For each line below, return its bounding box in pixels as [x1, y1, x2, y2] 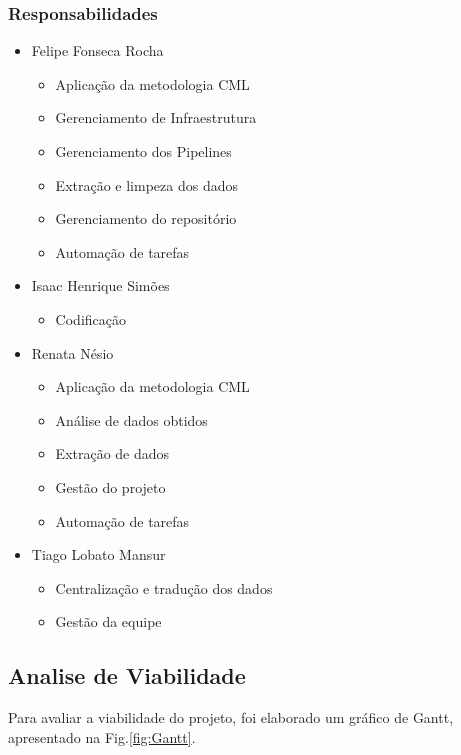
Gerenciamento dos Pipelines [55, 141, 232, 161]
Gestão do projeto [55, 476, 166, 497]
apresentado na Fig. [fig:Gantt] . [8, 726, 196, 747]
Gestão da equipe [55, 611, 162, 632]
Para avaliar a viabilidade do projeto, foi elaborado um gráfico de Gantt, [8, 707, 454, 728]
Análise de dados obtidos [55, 409, 208, 430]
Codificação [55, 308, 126, 329]
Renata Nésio [31, 342, 114, 363]
